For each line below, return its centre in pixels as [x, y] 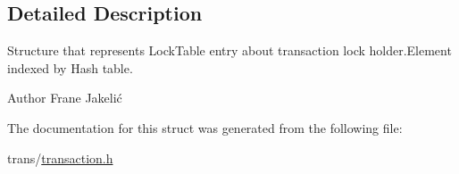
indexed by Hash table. [70, 67]
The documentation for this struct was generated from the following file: [205, 127]
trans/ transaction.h [60, 157]
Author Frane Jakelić [65, 98]
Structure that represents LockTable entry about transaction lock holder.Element [229, 50]
